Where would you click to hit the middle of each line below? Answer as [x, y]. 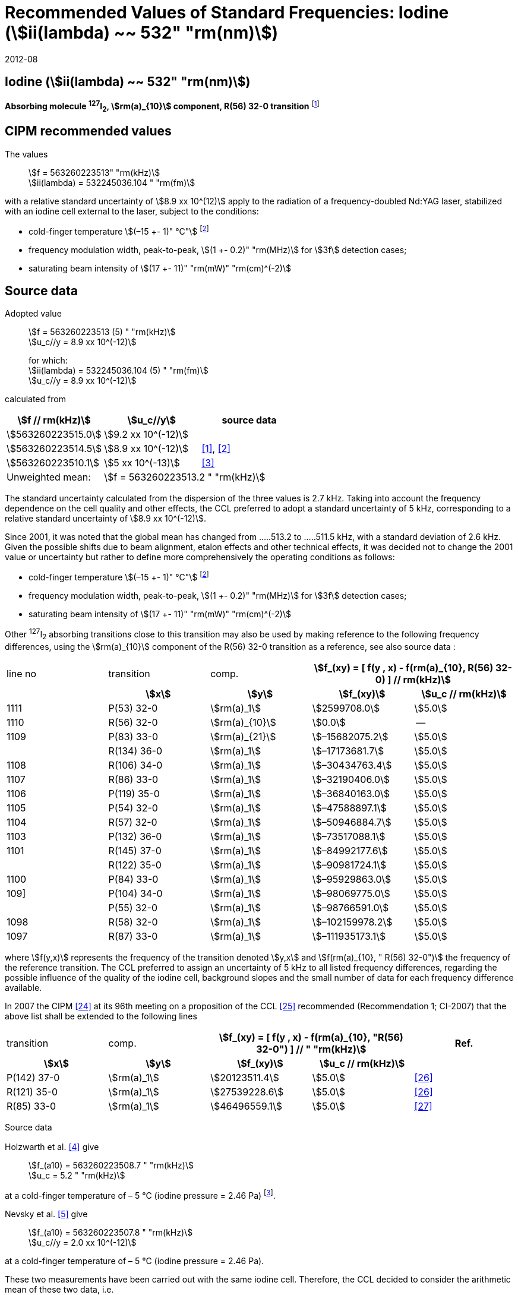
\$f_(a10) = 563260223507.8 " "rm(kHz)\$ [111, 1232]
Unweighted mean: [49, 477]
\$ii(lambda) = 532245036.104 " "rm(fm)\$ [112, 182]
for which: [48, 361]
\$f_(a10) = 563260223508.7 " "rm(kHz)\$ [111, 1165]
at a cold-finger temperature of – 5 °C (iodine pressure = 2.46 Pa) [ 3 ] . [140, 1194]
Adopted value [33, 314]
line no [22, 673]
